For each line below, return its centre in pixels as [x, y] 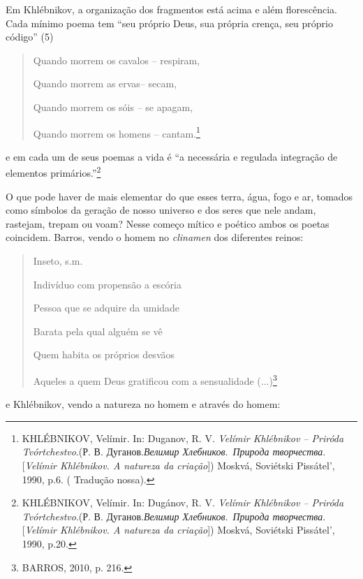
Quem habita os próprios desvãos [104, 354]
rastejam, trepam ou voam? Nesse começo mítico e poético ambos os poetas [168, 223]
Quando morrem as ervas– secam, [105, 83]
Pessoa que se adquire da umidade [106, 308]
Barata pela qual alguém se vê [98, 331]
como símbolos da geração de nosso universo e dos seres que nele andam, [161, 210]
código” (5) [30, 37]
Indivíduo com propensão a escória [107, 284]
